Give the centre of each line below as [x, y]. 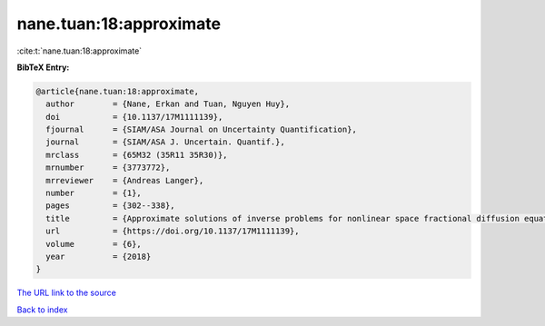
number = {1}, [94, 193]
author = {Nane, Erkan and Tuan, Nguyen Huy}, [168, 104]
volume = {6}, [94, 244]
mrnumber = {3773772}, [108, 168]
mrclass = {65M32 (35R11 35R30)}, [137, 155]
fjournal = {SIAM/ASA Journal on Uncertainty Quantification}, [202, 130]
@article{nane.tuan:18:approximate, [118, 91]
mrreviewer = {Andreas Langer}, [125, 180]
